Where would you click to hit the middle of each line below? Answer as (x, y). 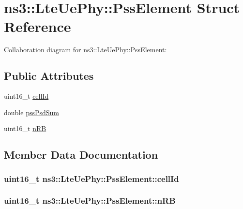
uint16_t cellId (26, 96)
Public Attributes (49, 76)
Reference (38, 26)
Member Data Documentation (81, 155)
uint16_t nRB (25, 128)
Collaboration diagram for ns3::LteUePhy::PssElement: (85, 50)
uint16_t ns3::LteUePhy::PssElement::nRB (90, 201)
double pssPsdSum (32, 112)
